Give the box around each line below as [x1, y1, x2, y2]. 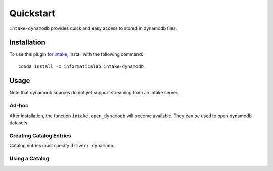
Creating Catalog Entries [9, 132, 71, 139]
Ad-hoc [9, 102, 29, 109]
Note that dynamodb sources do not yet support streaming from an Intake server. [9, 89, 179, 95]
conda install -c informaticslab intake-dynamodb [18, 63, 144, 69]
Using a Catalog [9, 155, 50, 162]
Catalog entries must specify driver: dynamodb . [9, 143, 115, 149]
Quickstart [9, 8, 56, 19]
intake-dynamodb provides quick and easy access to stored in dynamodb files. [9, 25, 177, 31]
